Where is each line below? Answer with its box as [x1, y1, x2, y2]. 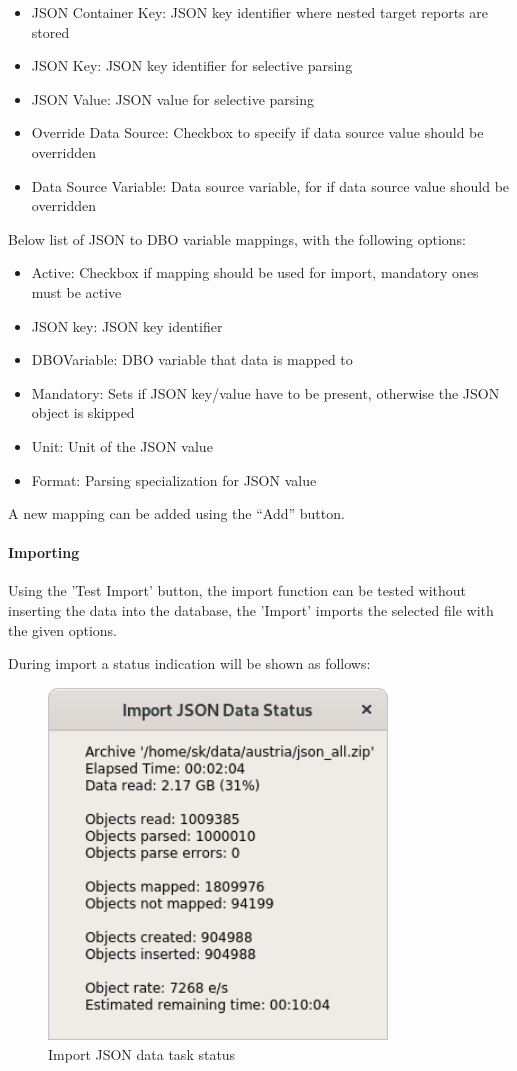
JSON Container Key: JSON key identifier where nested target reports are [31, 2, 488, 22]
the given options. [8, 619, 117, 640]
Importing [8, 542, 80, 563]
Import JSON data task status [48, 1043, 236, 1064]
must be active [31, 281, 122, 302]
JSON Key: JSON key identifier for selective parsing [31, 55, 353, 76]
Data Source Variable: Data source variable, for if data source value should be [31, 175, 510, 196]
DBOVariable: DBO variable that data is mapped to [31, 349, 353, 370]
